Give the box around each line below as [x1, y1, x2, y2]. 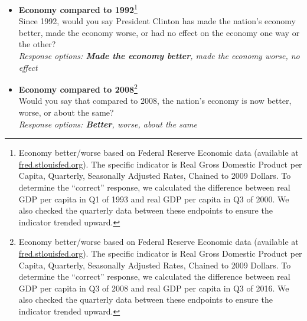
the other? [18, 38, 56, 50]
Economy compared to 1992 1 [18, 2, 138, 15]
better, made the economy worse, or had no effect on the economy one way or [18, 26, 300, 38]
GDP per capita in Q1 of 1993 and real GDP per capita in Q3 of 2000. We [18, 192, 289, 205]
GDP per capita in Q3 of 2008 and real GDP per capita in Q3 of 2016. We [18, 281, 289, 294]
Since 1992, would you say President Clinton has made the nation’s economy [18, 15, 296, 27]
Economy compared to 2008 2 [18, 81, 138, 95]
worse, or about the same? [18, 106, 114, 119]
